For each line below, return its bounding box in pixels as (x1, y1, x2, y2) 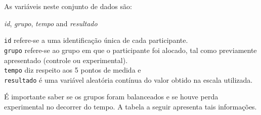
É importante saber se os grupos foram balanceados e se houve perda (4, 91, 219, 102)
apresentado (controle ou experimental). (4, 54, 128, 65)
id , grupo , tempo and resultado (4, 18, 98, 28)
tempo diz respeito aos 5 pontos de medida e (4, 65, 141, 75)
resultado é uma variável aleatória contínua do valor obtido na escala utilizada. (4, 74, 253, 85)
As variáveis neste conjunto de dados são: (4, 1, 132, 11)
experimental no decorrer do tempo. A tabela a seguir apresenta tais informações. (4, 101, 257, 111)
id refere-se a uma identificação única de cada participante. (4, 35, 188, 45)
